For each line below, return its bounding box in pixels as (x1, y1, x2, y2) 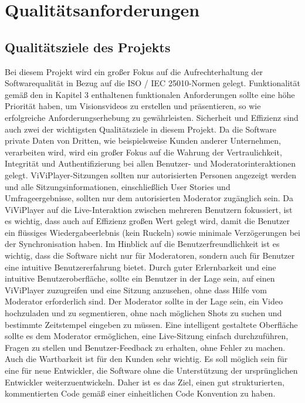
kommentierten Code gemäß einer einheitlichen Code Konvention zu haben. (5, 387, 276, 399)
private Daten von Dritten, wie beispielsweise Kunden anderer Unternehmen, (5, 134, 281, 147)
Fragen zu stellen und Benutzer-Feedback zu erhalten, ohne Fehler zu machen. (5, 341, 286, 353)
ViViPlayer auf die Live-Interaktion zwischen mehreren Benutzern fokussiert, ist (5, 203, 293, 215)
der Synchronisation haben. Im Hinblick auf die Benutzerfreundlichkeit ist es (5, 238, 280, 250)
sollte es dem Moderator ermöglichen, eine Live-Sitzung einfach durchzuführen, (5, 330, 289, 342)
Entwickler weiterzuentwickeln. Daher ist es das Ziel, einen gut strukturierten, (5, 375, 284, 388)
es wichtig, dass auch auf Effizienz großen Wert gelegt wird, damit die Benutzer (5, 215, 290, 227)
